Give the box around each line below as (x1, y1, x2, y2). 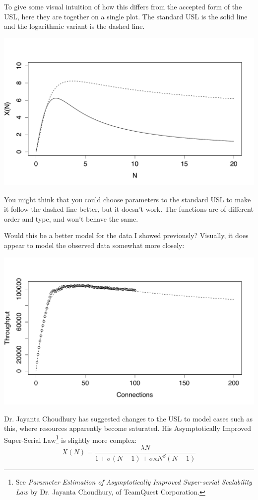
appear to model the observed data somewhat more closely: (4, 240, 185, 250)
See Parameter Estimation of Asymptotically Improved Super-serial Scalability (15, 477, 252, 487)
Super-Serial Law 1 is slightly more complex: (4, 433, 137, 445)
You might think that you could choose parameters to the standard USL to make (4, 194, 251, 204)
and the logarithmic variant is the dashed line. (4, 21, 145, 31)
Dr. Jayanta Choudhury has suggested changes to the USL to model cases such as (4, 413, 253, 423)
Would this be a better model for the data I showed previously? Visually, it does (4, 230, 249, 241)
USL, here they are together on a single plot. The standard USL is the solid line (4, 11, 248, 21)
